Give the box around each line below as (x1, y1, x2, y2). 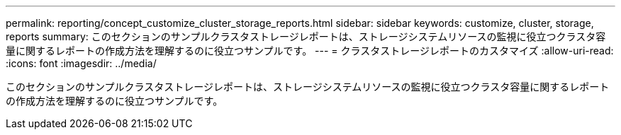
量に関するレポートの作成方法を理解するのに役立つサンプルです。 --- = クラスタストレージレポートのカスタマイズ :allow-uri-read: (6, 45, 614, 57)
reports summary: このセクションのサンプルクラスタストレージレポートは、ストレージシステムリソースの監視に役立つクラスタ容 (6, 30, 606, 42)
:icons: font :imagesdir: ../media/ (6, 57, 157, 69)
